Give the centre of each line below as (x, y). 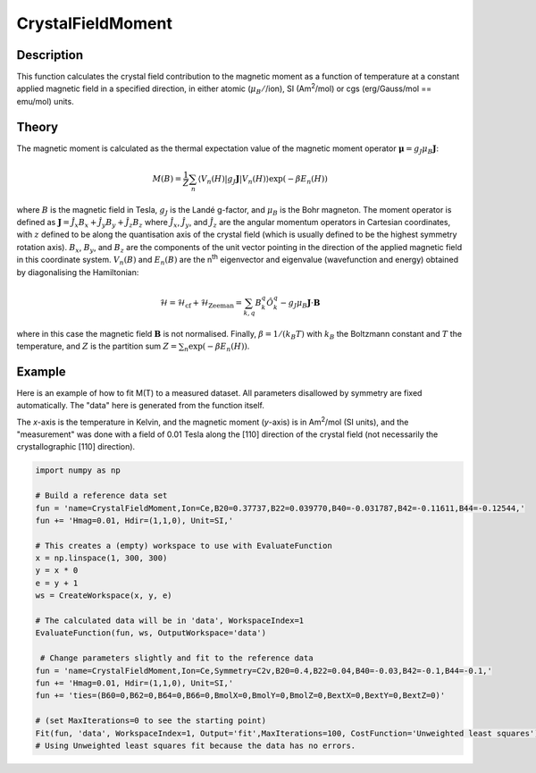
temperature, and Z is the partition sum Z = (97, 346)
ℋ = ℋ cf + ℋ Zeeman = (201, 304)
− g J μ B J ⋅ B (300, 304)
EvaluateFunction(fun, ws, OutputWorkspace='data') (151, 633)
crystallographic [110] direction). (76, 447)
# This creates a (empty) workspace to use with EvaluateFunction (184, 546)
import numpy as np (78, 471)
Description (50, 55)
